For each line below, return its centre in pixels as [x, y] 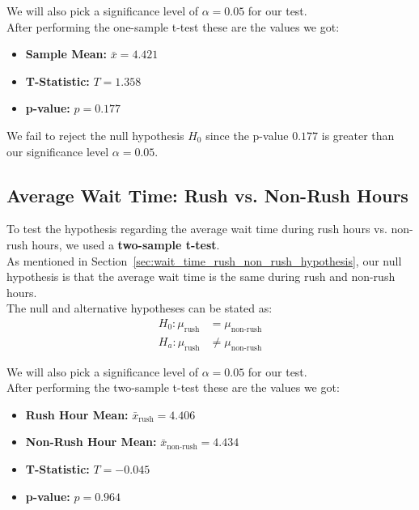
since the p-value [247, 135]
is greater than [358, 135]
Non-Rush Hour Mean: [91, 442]
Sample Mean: [66, 54]
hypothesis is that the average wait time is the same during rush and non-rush [201, 276]
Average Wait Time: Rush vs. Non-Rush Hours [207, 195]
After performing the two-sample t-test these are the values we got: [173, 387]
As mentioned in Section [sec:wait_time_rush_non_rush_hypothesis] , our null [204, 260]
